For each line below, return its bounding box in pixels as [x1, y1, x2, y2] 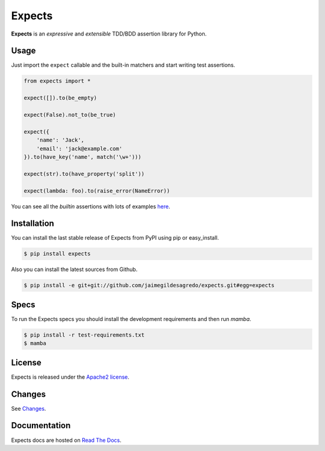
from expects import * [23, 78, 91, 84]
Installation [11, 219, 54, 229]
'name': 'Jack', [36, 137, 84, 144]
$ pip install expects [23, 250, 91, 257]
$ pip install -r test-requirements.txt [23, 331, 144, 338]
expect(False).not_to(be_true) [23, 111, 117, 118]
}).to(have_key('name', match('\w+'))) [23, 154, 141, 160]
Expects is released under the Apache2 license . [11, 373, 129, 381]
